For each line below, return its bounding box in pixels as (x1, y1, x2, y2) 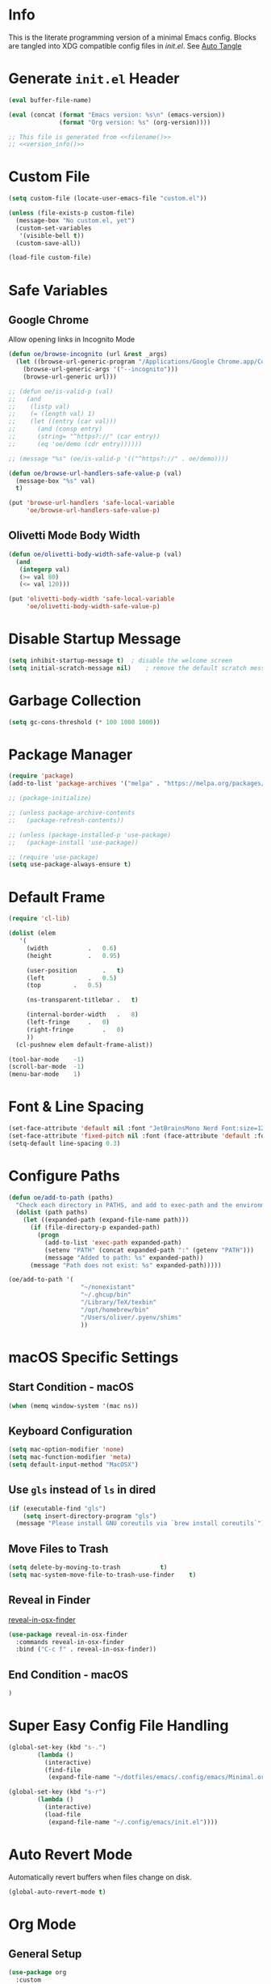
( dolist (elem (8, 929, 56, 938)
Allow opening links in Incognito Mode (8, 334, 135, 345)
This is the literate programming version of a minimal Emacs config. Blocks (8, 32, 256, 42)
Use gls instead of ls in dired (8, 1483, 156, 1497)
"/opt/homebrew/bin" (80, 1305, 150, 1314)
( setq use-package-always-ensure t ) (8, 860, 131, 869)
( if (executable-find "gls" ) (8, 1504, 106, 1512)
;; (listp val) (8, 402, 70, 410)
